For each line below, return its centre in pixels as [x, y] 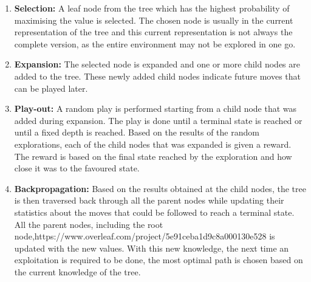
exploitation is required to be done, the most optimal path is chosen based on [159, 260]
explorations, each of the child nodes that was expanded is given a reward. [153, 144]
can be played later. [51, 88]
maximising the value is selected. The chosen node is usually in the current [154, 20]
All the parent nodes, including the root [89, 224]
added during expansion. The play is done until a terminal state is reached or [158, 120]
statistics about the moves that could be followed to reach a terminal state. [154, 212]
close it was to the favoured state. [77, 168]
